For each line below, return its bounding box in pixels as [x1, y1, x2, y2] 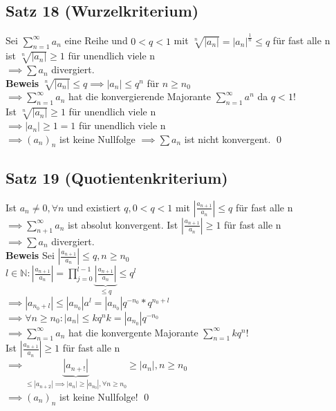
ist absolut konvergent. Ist [67, 217, 178, 231]
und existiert [67, 200, 121, 214]
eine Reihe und [64, 33, 128, 48]
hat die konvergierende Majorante [68, 89, 211, 104]
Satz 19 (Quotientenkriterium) [6, 166, 228, 188]
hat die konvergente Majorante [68, 325, 198, 339]
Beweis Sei [6, 248, 55, 262]
